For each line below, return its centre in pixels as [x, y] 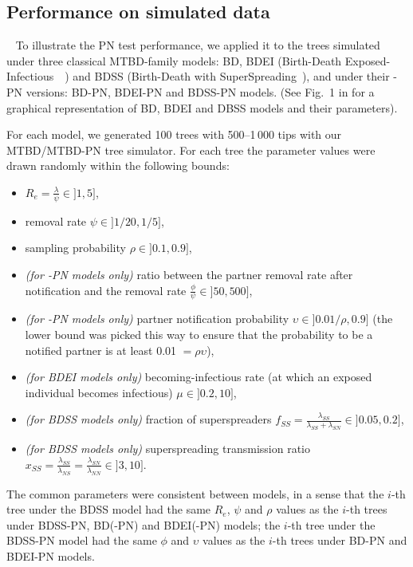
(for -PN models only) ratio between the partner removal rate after [189, 274]
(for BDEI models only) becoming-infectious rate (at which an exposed [199, 377]
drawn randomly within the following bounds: [118, 165]
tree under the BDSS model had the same [109, 509]
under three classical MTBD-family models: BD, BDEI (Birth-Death [174, 60]
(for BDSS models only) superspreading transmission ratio [167, 449]
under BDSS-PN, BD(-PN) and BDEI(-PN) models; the [144, 524]
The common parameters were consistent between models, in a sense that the [195, 493]
